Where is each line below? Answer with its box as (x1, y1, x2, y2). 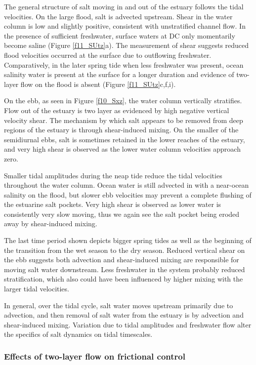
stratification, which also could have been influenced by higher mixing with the (4, 274, 243, 284)
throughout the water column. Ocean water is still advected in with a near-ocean (4, 180, 249, 190)
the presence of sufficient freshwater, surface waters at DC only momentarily (4, 30, 235, 41)
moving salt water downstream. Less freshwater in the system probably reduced (4, 264, 245, 274)
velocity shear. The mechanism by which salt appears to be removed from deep (4, 115, 243, 125)
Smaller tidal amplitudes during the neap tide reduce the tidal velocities (4, 170, 222, 180)
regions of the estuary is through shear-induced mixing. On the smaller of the (4, 124, 239, 135)
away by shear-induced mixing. (4, 218, 97, 229)
